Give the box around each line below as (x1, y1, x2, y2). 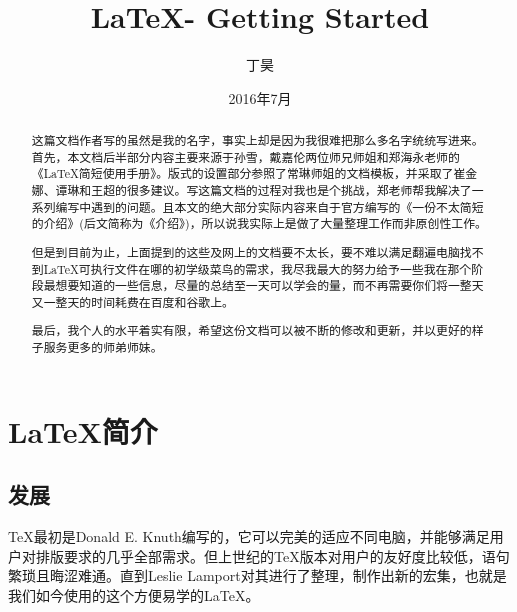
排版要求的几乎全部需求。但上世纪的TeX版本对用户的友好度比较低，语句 (35, 545, 510, 566)
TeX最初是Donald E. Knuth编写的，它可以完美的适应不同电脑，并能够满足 (8, 526, 490, 547)
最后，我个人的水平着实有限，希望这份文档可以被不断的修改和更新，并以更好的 (31, 322, 472, 339)
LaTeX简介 (8, 410, 158, 451)
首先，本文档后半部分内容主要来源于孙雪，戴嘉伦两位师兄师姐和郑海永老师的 (31, 148, 460, 165)
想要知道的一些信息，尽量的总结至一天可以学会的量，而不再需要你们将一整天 (55, 277, 484, 294)
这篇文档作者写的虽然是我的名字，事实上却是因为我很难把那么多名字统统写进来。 (31, 132, 484, 149)
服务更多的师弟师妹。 (43, 339, 163, 356)
